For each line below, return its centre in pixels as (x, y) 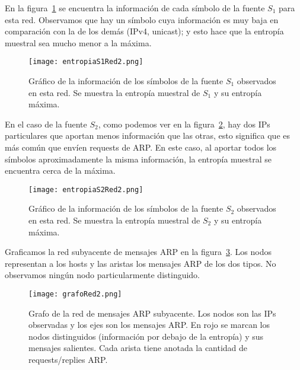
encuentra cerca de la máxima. (60, 170)
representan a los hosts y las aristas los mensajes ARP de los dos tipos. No (141, 263)
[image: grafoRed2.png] (75, 294)
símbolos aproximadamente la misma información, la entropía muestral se (138, 159)
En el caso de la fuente (46, 124)
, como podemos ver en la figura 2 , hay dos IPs (184, 124)
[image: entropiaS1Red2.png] (86, 62)
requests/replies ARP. (68, 360)
